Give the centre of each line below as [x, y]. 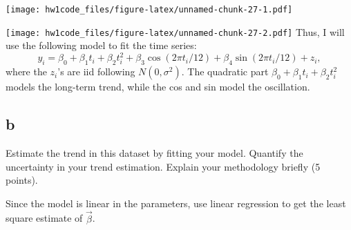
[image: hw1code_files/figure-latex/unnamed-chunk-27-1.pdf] [149, 10]
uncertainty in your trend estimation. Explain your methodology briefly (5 [163, 166]
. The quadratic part [225, 71]
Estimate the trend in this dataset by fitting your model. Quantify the [154, 153]
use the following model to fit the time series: [101, 45]
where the [26, 71]
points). [22, 180]
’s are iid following [96, 71]
